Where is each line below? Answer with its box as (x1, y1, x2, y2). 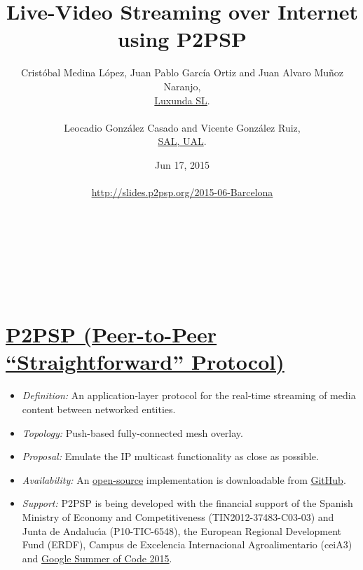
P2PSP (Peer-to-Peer (6, 320, 217, 349)
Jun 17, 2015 (155, 157, 210, 172)
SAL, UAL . (158, 134, 207, 148)
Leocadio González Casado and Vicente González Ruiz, (64, 120, 301, 134)
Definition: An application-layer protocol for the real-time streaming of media (22, 388, 356, 403)
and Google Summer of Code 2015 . (22, 550, 172, 565)
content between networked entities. (22, 401, 176, 416)
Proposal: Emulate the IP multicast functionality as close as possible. (22, 449, 319, 464)
